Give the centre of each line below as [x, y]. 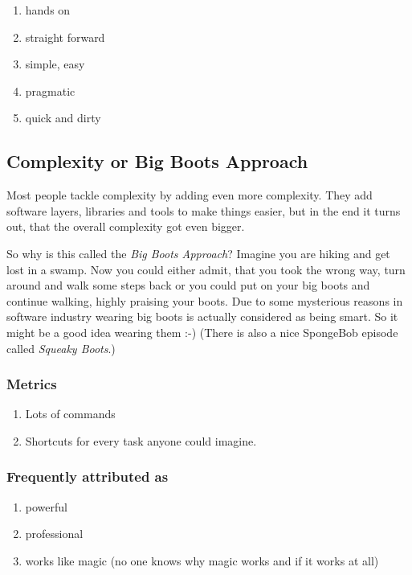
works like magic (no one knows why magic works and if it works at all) [202, 560]
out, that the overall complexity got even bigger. [126, 226]
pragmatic [50, 90]
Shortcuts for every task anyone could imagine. [141, 440]
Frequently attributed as [88, 476]
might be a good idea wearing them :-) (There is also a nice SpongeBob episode [202, 332]
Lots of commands [70, 414]
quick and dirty [63, 118]
